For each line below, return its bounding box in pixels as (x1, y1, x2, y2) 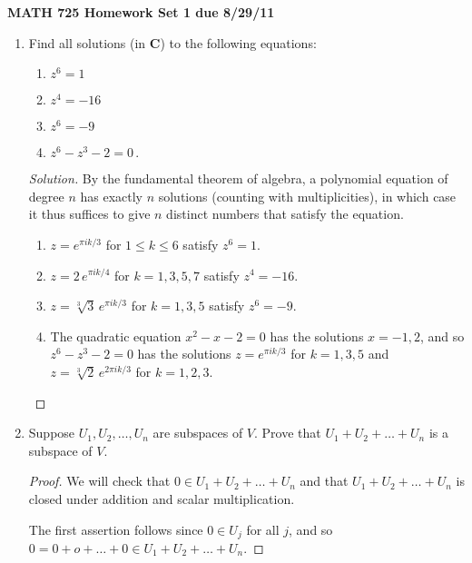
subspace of (28, 440, 93, 459)
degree (28, 186, 64, 205)
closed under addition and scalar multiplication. (28, 489, 295, 508)
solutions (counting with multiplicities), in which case (158, 186, 457, 205)
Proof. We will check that (28, 471, 171, 490)
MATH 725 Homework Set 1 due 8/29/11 (7, 3, 275, 21)
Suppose (28, 423, 75, 442)
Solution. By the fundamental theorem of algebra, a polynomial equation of (28, 169, 448, 188)
